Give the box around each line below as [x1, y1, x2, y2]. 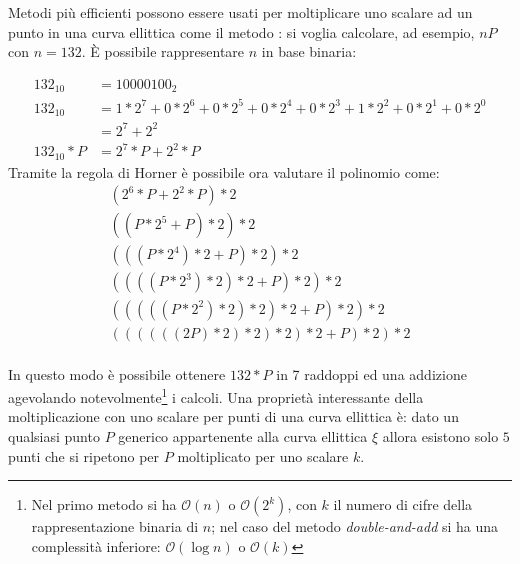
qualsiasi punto [8, 426, 100, 447]
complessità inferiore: [31, 535, 161, 556]
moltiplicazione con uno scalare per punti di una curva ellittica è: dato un [8, 406, 459, 427]
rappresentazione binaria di [31, 516, 199, 537]
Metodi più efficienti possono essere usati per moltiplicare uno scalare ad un [8, 2, 473, 22]
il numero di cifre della [333, 494, 473, 515]
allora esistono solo [382, 426, 499, 447]
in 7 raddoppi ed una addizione [276, 363, 467, 384]
